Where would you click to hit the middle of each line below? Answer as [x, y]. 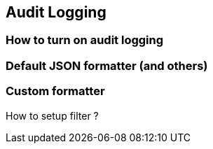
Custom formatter [55, 91]
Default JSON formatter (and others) [107, 65]
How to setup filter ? [52, 115]
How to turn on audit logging [85, 40]
